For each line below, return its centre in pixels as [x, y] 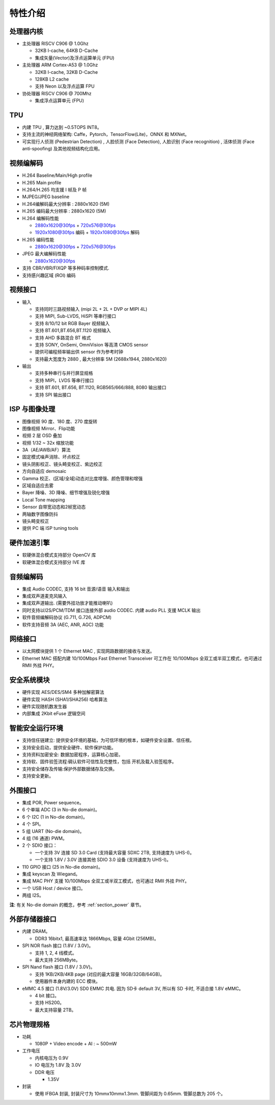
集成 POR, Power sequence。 [53, 803]
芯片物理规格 [30, 1024]
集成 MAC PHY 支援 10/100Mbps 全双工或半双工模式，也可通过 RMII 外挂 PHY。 [106, 881]
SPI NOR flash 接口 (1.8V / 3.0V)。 [58, 946]
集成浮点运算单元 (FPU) [59, 101]
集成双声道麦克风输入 [45, 596]
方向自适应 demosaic [44, 471]
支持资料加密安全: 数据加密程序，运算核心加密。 [73, 754]
